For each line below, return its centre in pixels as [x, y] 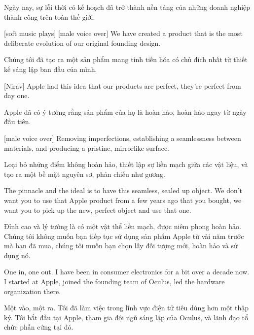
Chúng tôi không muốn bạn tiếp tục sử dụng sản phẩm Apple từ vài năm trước [124, 236]
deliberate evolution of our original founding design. [82, 43]
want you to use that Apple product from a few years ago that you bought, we [123, 200]
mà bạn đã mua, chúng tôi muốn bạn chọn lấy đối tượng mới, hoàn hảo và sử [121, 246]
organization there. [33, 291]
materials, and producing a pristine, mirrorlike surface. [87, 148]
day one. [17, 95]
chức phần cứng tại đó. [39, 327]
